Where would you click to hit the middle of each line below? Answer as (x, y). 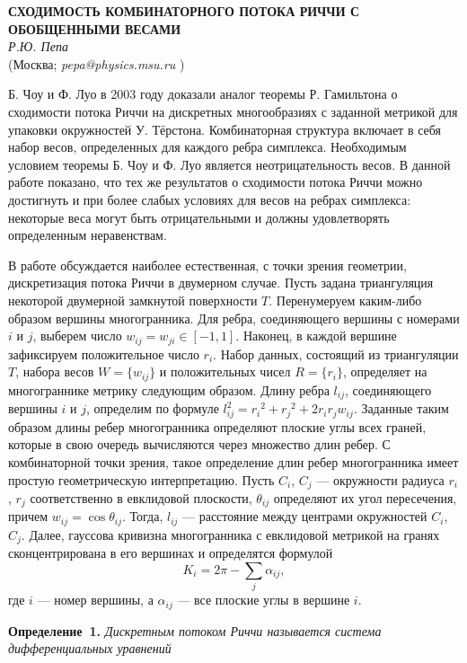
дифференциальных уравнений (90, 648)
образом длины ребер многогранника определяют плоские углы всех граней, (217, 426)
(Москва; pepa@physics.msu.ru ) (97, 63)
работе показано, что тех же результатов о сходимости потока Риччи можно (216, 182)
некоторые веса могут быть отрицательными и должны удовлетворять (199, 217)
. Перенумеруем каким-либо (345, 300)
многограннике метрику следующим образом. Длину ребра (169, 389)
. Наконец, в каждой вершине (316, 336)
